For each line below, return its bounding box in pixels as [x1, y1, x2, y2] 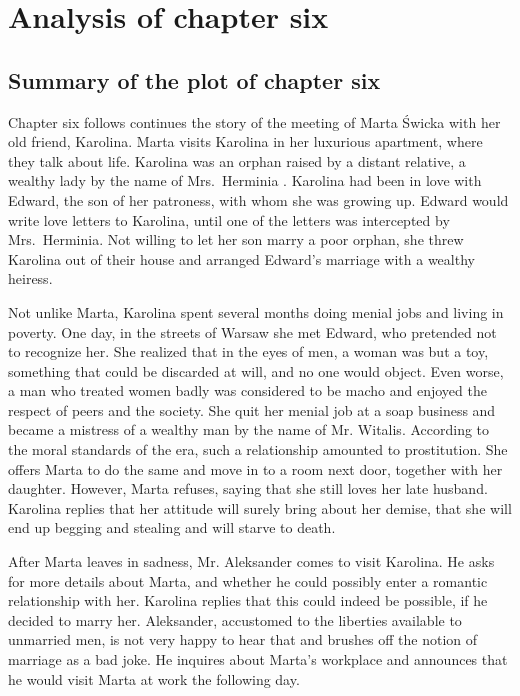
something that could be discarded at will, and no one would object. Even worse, [8, 360, 504, 381]
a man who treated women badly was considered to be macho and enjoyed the [8, 380, 487, 401]
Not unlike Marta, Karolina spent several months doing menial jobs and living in [8, 301, 504, 322]
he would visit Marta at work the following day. [8, 668, 300, 689]
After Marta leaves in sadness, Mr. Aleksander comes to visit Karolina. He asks [8, 551, 495, 572]
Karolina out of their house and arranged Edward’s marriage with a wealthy [8, 248, 475, 269]
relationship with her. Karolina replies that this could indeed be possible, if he [8, 590, 488, 611]
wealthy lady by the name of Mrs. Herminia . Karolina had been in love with [8, 170, 482, 191]
